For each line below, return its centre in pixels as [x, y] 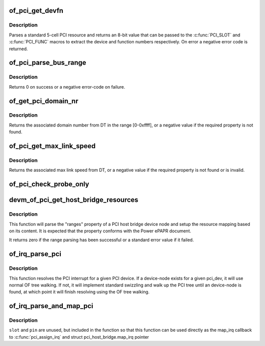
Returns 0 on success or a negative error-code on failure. [67, 87]
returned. [18, 49]
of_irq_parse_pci [35, 254]
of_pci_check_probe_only [49, 184]
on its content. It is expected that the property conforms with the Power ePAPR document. [100, 231]
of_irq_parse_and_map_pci [51, 306]
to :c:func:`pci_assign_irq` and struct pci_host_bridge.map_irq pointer [79, 337]
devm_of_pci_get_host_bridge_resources [74, 200]
